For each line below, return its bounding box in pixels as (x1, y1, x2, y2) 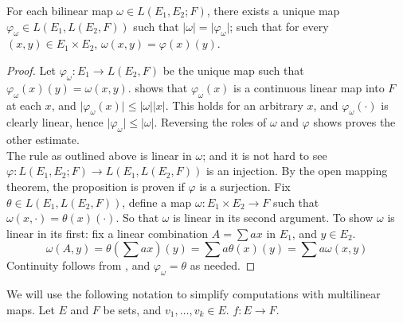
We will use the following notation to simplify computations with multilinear (6, 286, 381, 302)
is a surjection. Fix (199, 177, 291, 194)
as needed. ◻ (190, 257, 256, 274)
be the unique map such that (162, 61, 304, 78)
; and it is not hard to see (202, 146, 327, 163)
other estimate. (6, 131, 80, 148)
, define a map (122, 193, 192, 210)
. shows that (127, 79, 188, 95)
